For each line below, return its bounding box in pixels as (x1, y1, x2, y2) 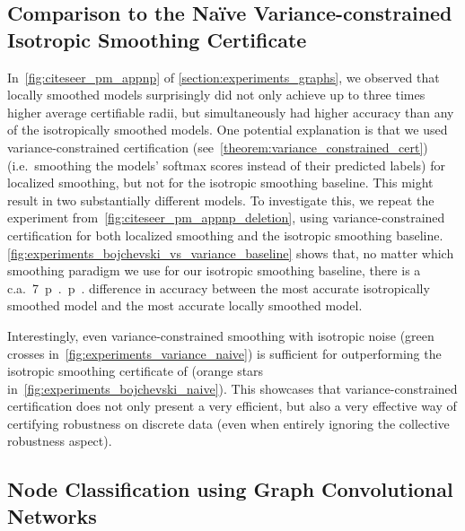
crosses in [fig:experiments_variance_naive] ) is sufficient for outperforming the (7, 344, 442, 362)
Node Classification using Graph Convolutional (7, 475, 453, 503)
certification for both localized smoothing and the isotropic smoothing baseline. (7, 225, 443, 244)
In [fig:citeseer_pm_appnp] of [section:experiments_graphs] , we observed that (7, 67, 440, 86)
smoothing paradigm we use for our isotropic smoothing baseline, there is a (7, 261, 421, 280)
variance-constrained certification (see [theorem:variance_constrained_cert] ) (7, 137, 428, 156)
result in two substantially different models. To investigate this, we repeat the (7, 190, 434, 209)
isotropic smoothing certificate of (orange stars (7, 361, 264, 380)
